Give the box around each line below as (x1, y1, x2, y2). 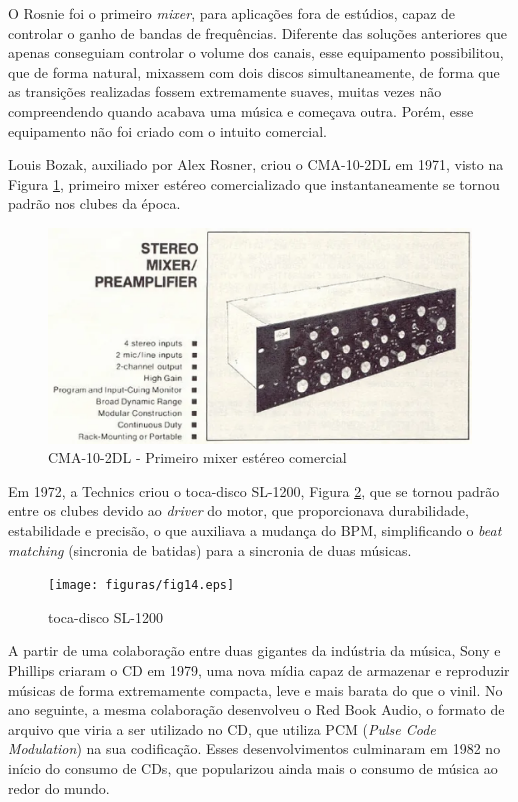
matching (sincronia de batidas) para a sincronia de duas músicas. (8, 539, 412, 560)
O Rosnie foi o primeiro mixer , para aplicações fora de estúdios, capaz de (8, 3, 456, 23)
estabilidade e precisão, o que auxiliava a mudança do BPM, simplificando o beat (8, 520, 502, 541)
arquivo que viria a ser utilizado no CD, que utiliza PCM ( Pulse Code (8, 718, 436, 739)
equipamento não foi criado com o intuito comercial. (8, 120, 327, 141)
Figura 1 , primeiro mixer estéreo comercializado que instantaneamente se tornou (8, 173, 500, 194)
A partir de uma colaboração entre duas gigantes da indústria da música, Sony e (8, 640, 501, 661)
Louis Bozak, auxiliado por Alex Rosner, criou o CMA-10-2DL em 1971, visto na (8, 154, 504, 175)
